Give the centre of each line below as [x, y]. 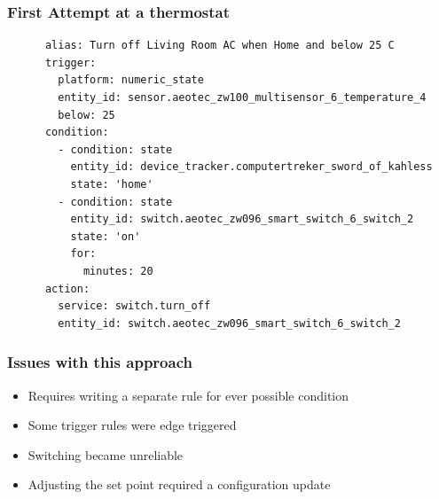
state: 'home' [112, 184]
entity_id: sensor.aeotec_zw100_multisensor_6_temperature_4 [242, 97]
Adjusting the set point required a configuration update [179, 484]
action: [67, 288]
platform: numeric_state [131, 80]
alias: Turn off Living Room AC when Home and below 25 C [219, 46]
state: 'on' [106, 236]
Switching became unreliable [106, 454]
